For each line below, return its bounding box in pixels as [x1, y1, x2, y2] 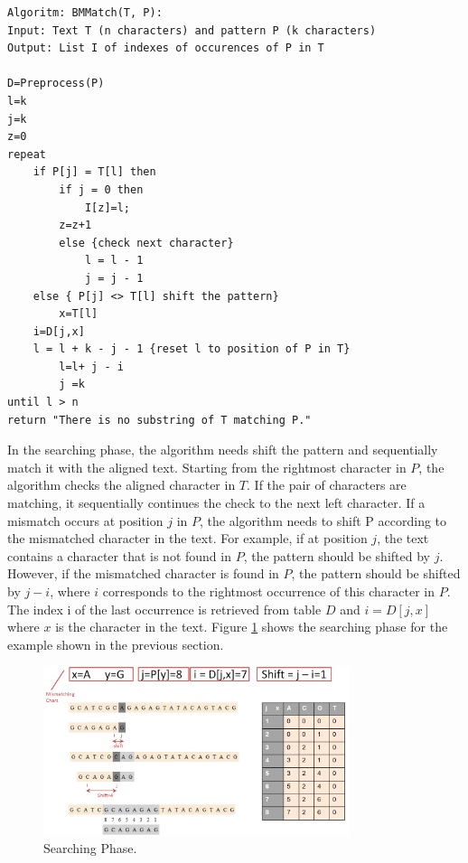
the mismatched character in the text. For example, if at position [7, 529, 368, 548]
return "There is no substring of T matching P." [7, 413, 312, 427]
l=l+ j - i [59, 360, 124, 373]
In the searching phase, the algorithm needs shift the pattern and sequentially [7, 440, 438, 459]
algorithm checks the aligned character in [7, 475, 236, 494]
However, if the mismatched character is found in [7, 564, 279, 583]
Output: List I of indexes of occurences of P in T [7, 42, 324, 55]
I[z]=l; [84, 201, 131, 214]
